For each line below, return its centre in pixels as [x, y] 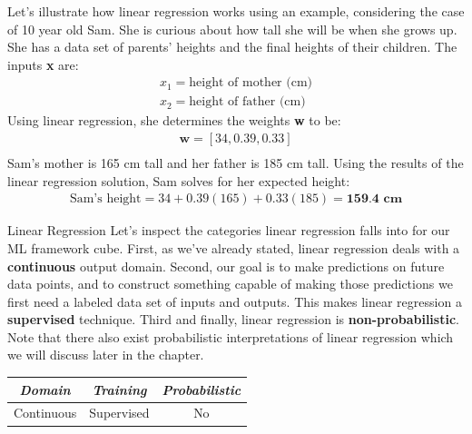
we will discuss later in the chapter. [106, 355]
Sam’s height [105, 199]
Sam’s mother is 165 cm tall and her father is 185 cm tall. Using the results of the [236, 163]
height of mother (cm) [251, 83]
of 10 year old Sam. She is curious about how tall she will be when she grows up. [232, 29]
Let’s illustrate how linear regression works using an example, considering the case [236, 11]
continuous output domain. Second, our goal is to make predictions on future [226, 266]
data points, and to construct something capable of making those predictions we [230, 284]
